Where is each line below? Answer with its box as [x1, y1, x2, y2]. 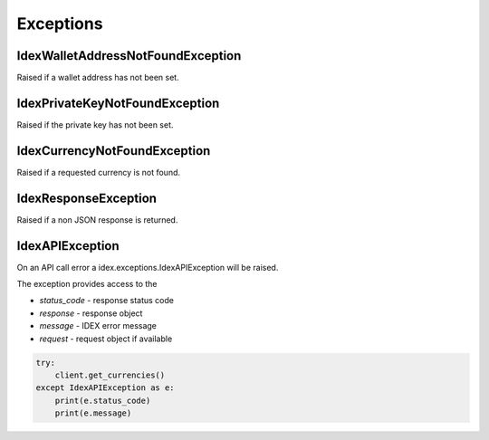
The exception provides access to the [16, 279, 158, 290]
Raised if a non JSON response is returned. [16, 214, 178, 225]
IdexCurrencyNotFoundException [16, 143, 211, 158]
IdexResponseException [16, 190, 158, 206]
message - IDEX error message [39, 320, 158, 331]
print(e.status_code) [54, 395, 151, 406]
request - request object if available [39, 333, 173, 344]
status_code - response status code [39, 295, 174, 306]
